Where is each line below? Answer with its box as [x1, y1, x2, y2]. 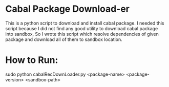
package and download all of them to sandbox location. [5, 36, 123, 42]
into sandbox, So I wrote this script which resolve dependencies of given [5, 31, 159, 37]
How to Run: [5, 54, 58, 66]
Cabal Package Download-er [5, 3, 130, 15]
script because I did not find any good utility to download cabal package [5, 25, 158, 31]
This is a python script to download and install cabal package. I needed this [5, 20, 164, 26]
